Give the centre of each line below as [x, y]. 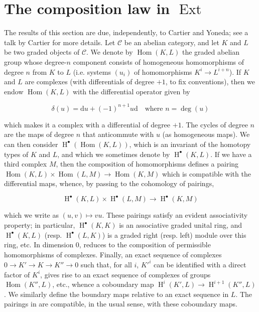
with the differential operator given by [131, 91]
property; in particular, [40, 225]
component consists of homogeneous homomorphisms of [159, 61]
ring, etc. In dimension [39, 245]
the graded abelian [211, 52]
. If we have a [231, 154]
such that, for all [106, 264]
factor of [17, 274]
